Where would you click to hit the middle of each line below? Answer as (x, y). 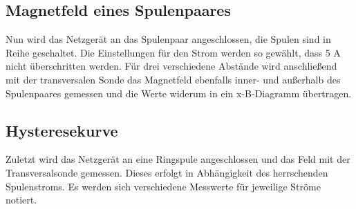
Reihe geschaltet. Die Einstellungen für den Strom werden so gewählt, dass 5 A (173, 52)
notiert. (21, 200)
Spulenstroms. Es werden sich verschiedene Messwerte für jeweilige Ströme (163, 186)
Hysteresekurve (62, 130)
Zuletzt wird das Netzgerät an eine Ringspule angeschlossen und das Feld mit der (178, 159)
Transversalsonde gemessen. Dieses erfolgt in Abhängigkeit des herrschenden (167, 172)
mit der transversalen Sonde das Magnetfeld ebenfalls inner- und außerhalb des (173, 79)
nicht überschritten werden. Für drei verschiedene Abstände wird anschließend (171, 66)
